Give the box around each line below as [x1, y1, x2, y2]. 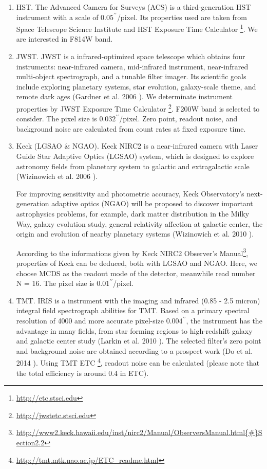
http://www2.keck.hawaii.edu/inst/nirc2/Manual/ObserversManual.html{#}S [16, 427, 262, 438]
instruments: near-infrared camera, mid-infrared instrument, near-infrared [16, 61, 249, 71]
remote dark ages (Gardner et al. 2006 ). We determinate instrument [16, 91, 233, 102]
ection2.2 [16, 437, 45, 447]
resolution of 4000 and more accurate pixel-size [16, 315, 164, 326]
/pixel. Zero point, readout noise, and [119, 113, 238, 124]
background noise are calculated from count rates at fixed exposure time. [16, 123, 246, 134]
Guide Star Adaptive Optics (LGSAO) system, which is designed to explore [16, 151, 254, 161]
